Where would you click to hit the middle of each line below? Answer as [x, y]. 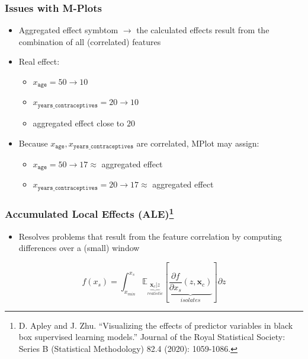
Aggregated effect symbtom [68, 30]
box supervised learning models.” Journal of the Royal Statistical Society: [152, 337]
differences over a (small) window [79, 248]
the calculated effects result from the [203, 30]
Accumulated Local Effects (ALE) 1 [89, 213]
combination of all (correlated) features [90, 41]
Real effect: [39, 61]
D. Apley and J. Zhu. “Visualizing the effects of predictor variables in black [156, 325]
